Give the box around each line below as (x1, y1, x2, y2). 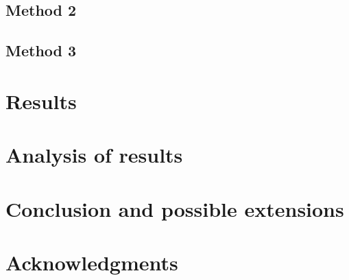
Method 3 (5, 40, 77, 61)
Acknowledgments (5, 248, 178, 276)
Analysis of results (5, 141, 183, 169)
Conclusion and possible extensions (5, 194, 344, 222)
